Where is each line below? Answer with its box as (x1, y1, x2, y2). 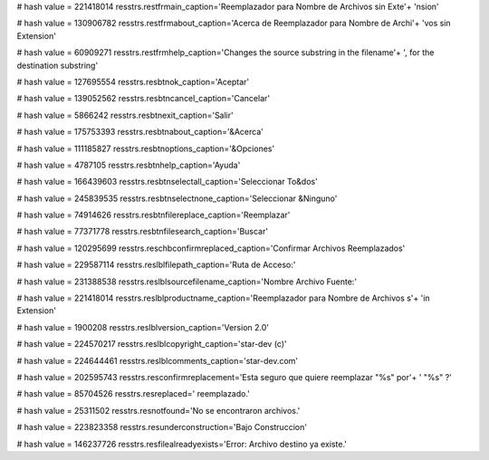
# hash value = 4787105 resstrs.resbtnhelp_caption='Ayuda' (16, 159, 241, 170)
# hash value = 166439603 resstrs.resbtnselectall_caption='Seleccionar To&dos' (16, 177, 319, 187)
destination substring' (16, 60, 99, 71)
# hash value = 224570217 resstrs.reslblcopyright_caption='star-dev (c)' (16, 339, 287, 350)
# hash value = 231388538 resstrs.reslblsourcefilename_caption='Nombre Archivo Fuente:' (16, 276, 358, 287)
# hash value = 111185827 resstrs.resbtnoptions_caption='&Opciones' (16, 143, 275, 154)
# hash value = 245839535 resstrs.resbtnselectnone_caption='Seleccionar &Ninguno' (16, 193, 338, 204)
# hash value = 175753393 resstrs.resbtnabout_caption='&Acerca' (16, 127, 264, 138)
